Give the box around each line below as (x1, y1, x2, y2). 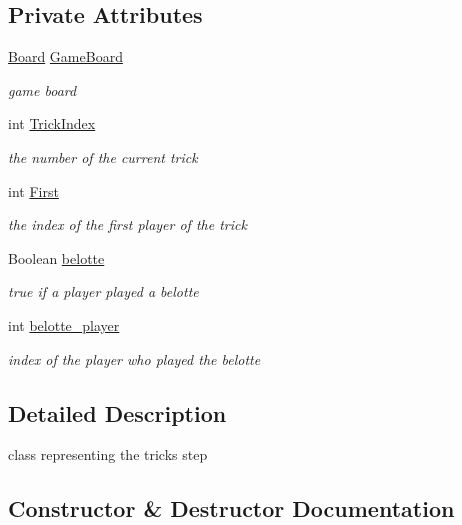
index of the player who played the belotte (8, 348, 261, 369)
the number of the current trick (8, 146, 198, 167)
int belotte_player (8, 314, 120, 335)
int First (8, 180, 59, 201)
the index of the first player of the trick (8, 214, 247, 235)
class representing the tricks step (8, 444, 208, 465)
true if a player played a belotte (8, 281, 199, 302)
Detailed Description (8, 397, 227, 428)
